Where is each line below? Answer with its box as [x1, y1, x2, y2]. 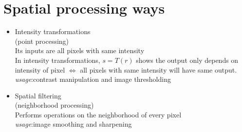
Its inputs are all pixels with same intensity [15, 45, 145, 56]
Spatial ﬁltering [15, 90, 61, 100]
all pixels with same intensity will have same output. [80, 64, 237, 75]
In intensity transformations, [15, 55, 100, 65]
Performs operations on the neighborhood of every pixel [15, 109, 182, 119]
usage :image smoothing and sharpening [15, 119, 132, 129]
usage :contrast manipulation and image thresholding [15, 74, 171, 84]
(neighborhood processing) [15, 100, 94, 110]
